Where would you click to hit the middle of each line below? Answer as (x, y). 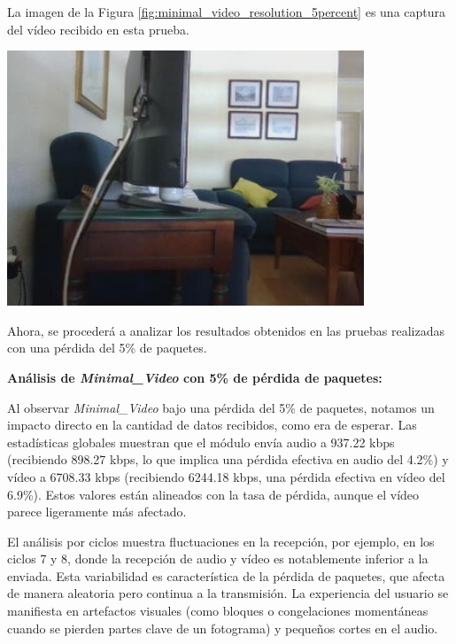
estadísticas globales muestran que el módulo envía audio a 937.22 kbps (201, 442)
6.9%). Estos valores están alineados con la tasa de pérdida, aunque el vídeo (213, 494)
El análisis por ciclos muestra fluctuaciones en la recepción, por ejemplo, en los (221, 541)
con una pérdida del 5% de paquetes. (107, 348)
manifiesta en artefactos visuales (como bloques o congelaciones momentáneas (218, 611)
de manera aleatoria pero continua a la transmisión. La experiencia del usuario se (228, 593)
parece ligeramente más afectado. (97, 512)
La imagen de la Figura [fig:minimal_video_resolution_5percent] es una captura (227, 12)
